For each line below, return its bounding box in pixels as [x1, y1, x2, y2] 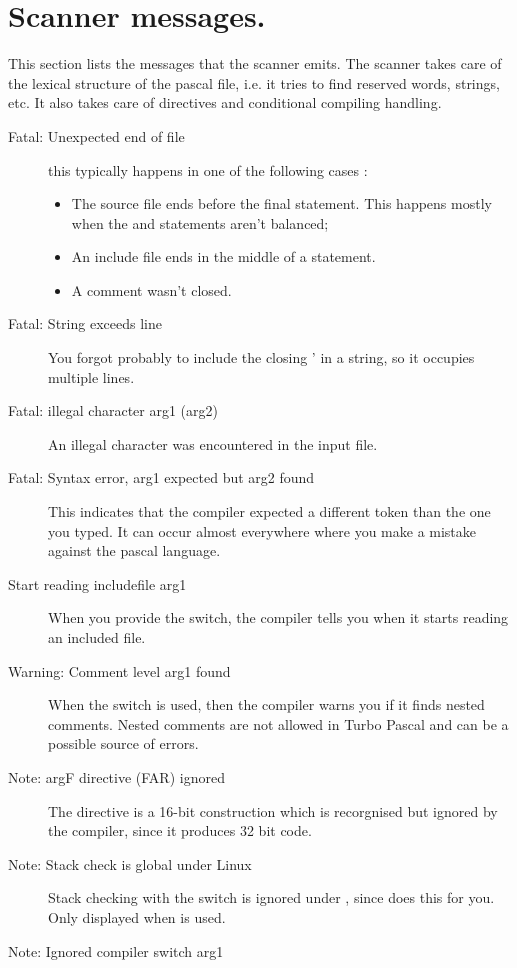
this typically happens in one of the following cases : [48, 159, 368, 180]
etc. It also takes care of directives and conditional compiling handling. [8, 92, 442, 113]
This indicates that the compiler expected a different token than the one [48, 501, 491, 522]
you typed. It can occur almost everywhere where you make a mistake [48, 520, 477, 541]
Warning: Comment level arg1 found [8, 660, 231, 681]
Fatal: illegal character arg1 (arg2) [8, 400, 218, 421]
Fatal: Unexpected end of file [8, 125, 185, 146]
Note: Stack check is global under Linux [8, 853, 252, 874]
